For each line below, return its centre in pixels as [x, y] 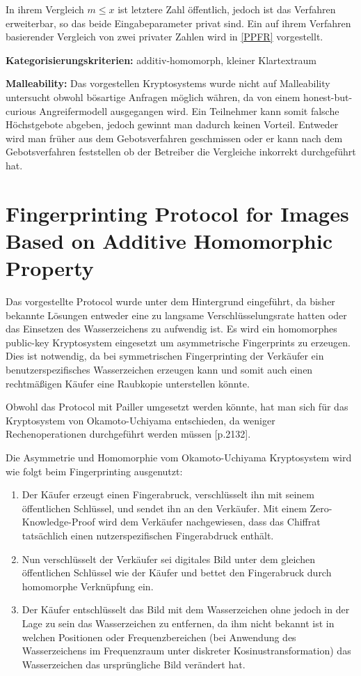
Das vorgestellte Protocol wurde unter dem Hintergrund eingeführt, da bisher [170, 301]
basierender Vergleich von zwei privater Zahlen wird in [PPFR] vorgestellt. [165, 37]
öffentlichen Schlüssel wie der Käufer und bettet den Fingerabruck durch [177, 573]
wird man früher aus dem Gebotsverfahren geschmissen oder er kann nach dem [174, 138]
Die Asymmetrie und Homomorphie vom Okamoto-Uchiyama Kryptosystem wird [179, 457]
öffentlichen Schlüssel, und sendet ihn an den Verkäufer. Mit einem [164, 508]
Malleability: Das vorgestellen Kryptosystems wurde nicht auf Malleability [168, 83]
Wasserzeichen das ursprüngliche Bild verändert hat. [134, 664]
